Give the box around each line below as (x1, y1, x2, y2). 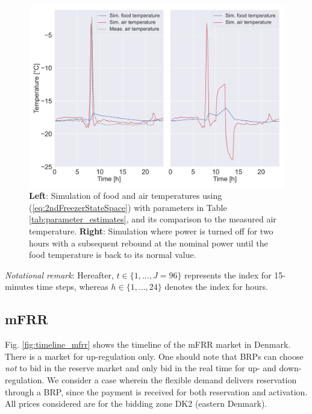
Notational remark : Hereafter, (5, 268, 114, 281)
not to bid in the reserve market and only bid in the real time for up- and (5, 362, 276, 374)
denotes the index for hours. (164, 280, 268, 293)
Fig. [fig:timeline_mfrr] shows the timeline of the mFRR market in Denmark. (5, 338, 291, 351)
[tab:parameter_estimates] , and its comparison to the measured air (29, 213, 276, 225)
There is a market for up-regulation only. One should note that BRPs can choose (5, 350, 304, 362)
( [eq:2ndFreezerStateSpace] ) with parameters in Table (29, 201, 227, 213)
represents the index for (184, 268, 272, 281)
